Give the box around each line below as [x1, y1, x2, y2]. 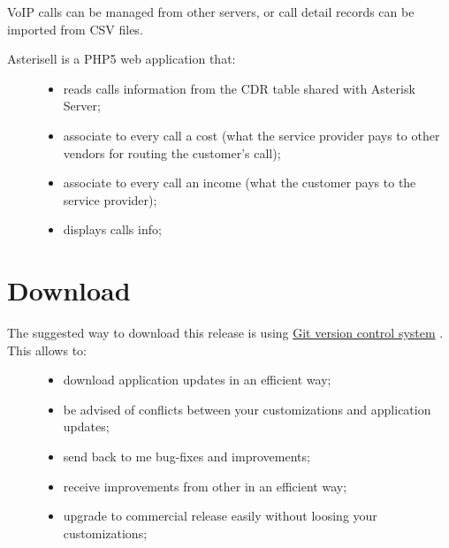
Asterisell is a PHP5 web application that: [7, 49, 236, 68]
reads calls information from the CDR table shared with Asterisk [63, 79, 415, 97]
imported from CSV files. [7, 19, 143, 38]
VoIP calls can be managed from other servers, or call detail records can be [7, 3, 415, 20]
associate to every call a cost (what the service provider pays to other [63, 126, 440, 144]
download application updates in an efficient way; [63, 370, 331, 389]
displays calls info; [63, 220, 162, 239]
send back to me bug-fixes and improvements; [63, 447, 310, 466]
